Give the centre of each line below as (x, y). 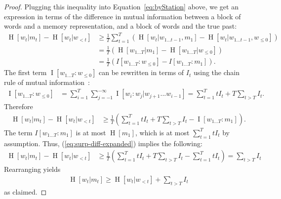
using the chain (216, 72)
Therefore (19, 106)
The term (18, 132)
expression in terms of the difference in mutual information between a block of (122, 16)
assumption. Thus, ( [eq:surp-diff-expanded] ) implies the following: (103, 143)
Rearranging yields (32, 169)
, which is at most (162, 132)
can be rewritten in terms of (141, 72)
